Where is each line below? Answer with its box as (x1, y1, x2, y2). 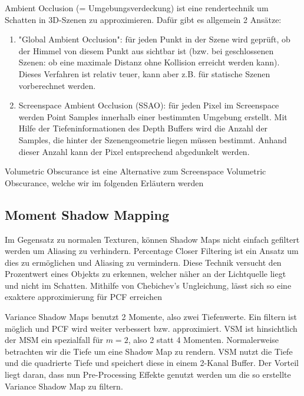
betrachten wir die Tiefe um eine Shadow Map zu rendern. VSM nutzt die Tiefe (5, 345, 293, 357)
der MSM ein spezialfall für (5, 334, 104, 346)
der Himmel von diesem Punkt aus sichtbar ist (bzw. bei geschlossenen (18, 44, 274, 57)
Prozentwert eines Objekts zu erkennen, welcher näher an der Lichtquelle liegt (5, 268, 286, 280)
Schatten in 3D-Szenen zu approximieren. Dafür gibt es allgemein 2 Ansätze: (5, 13, 282, 25)
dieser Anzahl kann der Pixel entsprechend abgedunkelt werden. (18, 145, 250, 157)
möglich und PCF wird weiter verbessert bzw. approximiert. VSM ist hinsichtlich (5, 322, 298, 334)
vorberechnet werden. (18, 79, 96, 91)
